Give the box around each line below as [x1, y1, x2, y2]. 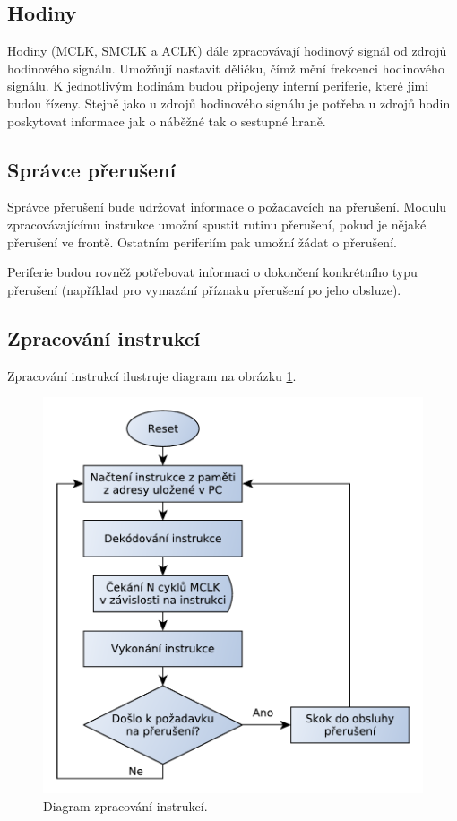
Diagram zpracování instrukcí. [43, 796, 208, 815]
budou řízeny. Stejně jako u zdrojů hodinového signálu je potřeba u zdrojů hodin [7, 93, 451, 112]
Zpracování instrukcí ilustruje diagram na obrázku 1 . [7, 366, 297, 385]
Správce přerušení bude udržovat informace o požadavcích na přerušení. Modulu [7, 197, 447, 216]
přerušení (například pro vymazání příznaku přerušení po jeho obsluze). [7, 280, 401, 298]
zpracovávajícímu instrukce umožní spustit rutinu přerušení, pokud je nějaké [7, 214, 427, 233]
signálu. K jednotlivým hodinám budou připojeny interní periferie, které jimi [7, 76, 429, 95]
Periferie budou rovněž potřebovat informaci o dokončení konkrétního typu [7, 263, 418, 281]
